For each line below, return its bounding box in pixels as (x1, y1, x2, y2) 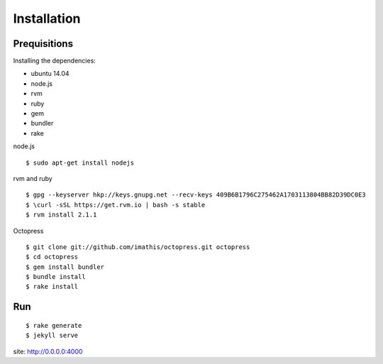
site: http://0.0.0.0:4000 (13, 347, 83, 355)
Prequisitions (13, 38, 74, 50)
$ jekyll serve (26, 331, 79, 340)
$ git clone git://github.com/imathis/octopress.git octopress (26, 243, 250, 251)
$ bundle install (26, 273, 86, 281)
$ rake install (26, 282, 79, 291)
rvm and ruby (13, 174, 52, 182)
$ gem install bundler (26, 263, 105, 271)
